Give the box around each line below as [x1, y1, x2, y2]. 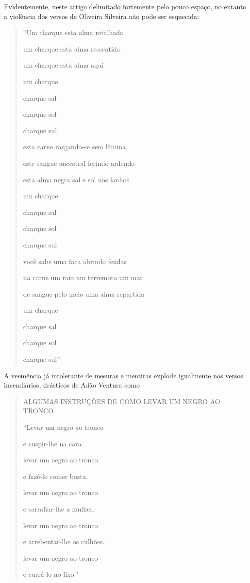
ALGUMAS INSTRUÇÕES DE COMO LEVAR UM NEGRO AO [23, 396, 220, 406]
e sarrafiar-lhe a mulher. [23, 504, 95, 513]
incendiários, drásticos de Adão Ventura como [4, 380, 140, 390]
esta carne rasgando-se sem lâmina [23, 141, 126, 152]
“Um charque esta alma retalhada [23, 27, 124, 37]
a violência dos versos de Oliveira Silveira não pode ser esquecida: [4, 11, 199, 21]
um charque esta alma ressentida [23, 43, 120, 53]
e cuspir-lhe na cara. [23, 438, 83, 448]
